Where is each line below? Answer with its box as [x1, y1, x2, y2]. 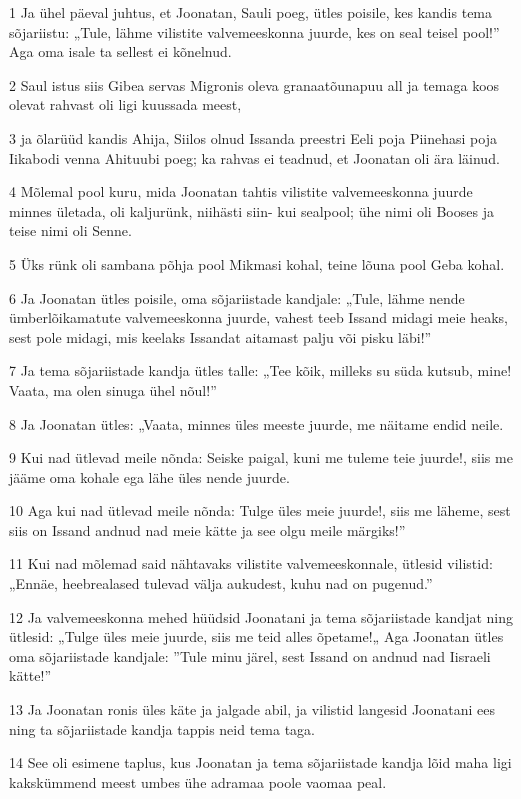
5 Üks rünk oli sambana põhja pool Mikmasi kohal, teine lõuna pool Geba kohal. [9, 253, 505, 274]
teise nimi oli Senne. [9, 220, 132, 241]
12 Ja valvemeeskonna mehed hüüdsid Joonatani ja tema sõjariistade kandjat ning [9, 606, 513, 627]
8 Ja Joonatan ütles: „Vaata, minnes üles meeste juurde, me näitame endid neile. [9, 413, 504, 434]
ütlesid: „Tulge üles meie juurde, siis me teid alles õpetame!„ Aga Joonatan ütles [9, 626, 504, 647]
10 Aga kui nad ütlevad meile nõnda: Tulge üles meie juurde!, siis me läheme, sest [9, 500, 511, 521]
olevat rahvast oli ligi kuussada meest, [9, 94, 242, 115]
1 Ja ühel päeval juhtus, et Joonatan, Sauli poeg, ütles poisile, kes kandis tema [9, 2, 493, 22]
